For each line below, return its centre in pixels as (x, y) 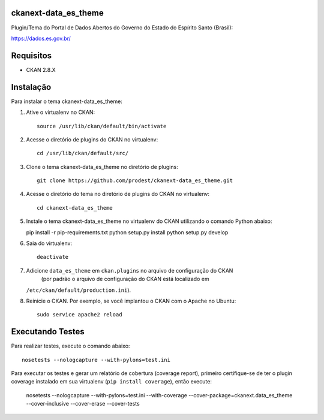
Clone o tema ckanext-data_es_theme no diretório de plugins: (102, 167)
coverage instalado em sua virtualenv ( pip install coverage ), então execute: (112, 382)
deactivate (53, 257)
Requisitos (31, 55)
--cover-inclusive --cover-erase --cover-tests (83, 404)
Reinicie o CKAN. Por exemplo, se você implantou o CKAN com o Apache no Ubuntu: (131, 301)
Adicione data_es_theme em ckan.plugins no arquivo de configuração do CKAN (130, 270)
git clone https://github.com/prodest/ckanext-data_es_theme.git (135, 181)
